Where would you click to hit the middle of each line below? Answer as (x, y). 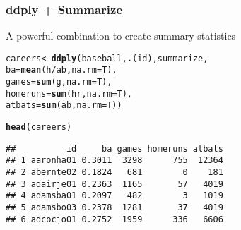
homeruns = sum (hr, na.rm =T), (69, 93)
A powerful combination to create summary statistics (121, 36)
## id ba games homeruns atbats (114, 149)
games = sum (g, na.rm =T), (59, 82)
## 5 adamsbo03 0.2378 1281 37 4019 (114, 208)
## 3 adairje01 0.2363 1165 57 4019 (114, 184)
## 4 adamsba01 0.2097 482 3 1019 (114, 196)
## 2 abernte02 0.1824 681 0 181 (114, 172)
